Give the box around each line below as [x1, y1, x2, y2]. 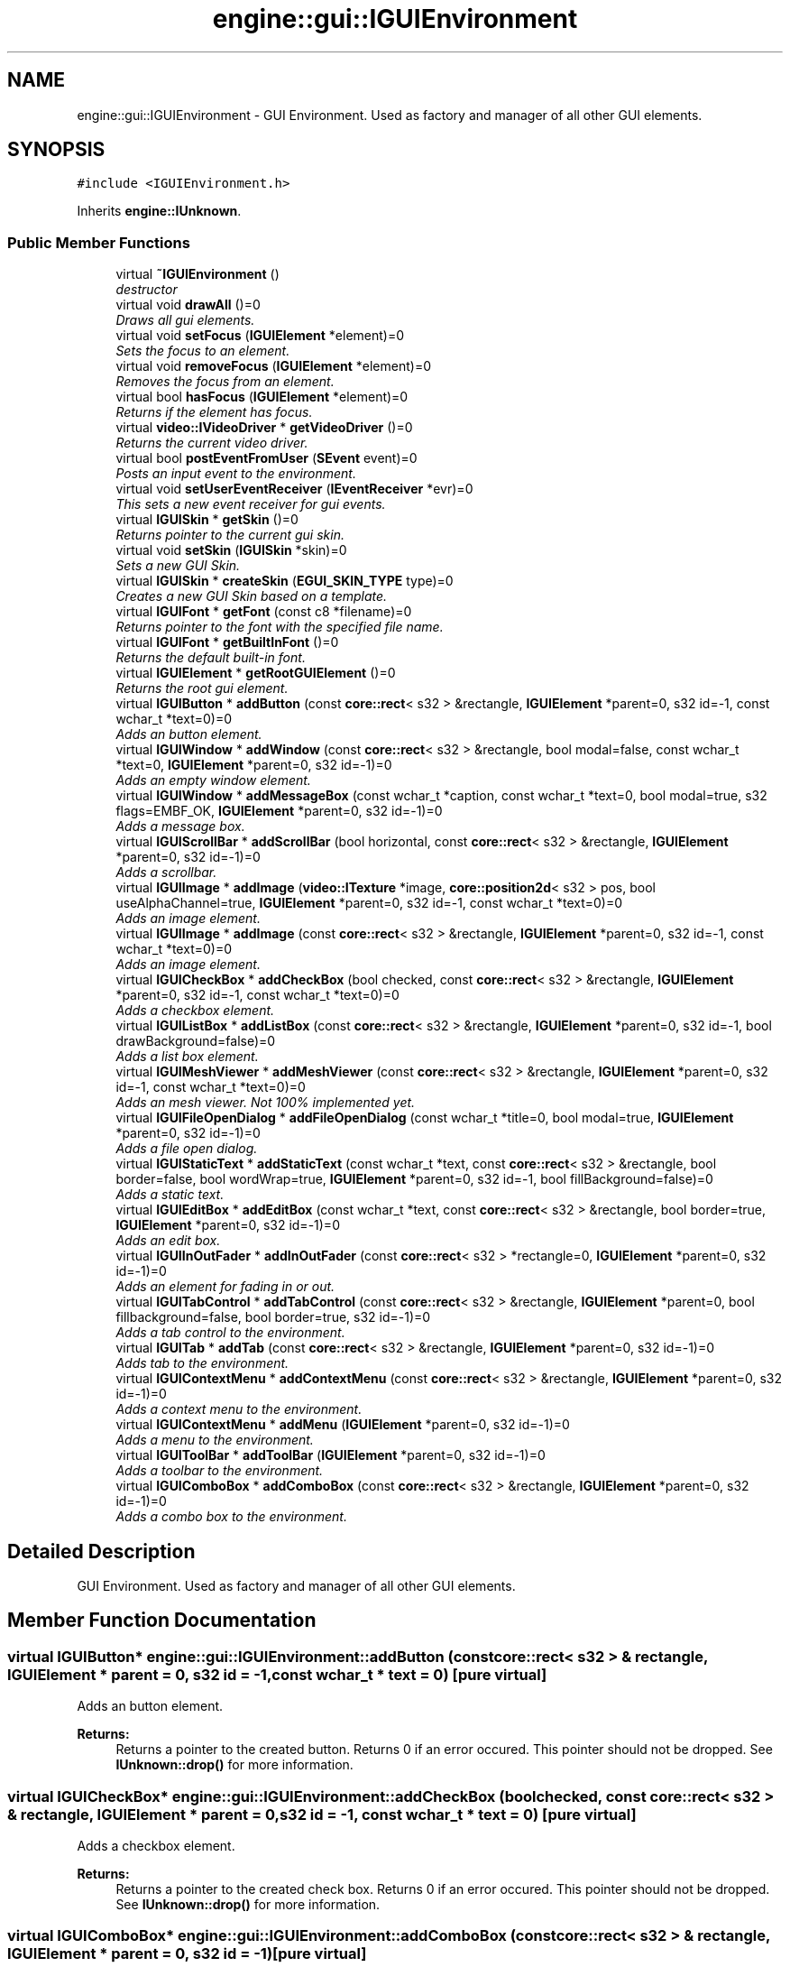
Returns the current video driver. [115, 435, 308, 451]
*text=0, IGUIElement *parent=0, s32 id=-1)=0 [115, 757, 392, 773]
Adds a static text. [115, 1187, 225, 1203]
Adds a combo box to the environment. [115, 1509, 347, 1525]
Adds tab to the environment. [115, 1355, 289, 1371]
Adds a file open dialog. [115, 1140, 258, 1157]
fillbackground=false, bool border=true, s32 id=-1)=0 [115, 1309, 431, 1325]
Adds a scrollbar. [115, 864, 217, 881]
